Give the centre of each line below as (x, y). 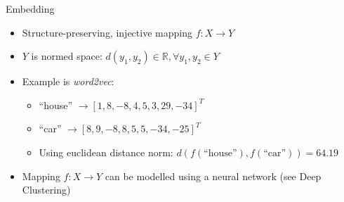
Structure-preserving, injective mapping (107, 32)
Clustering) (46, 190)
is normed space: (67, 56)
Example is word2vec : (68, 81)
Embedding (30, 8)
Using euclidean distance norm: (106, 152)
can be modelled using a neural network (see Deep (213, 176)
